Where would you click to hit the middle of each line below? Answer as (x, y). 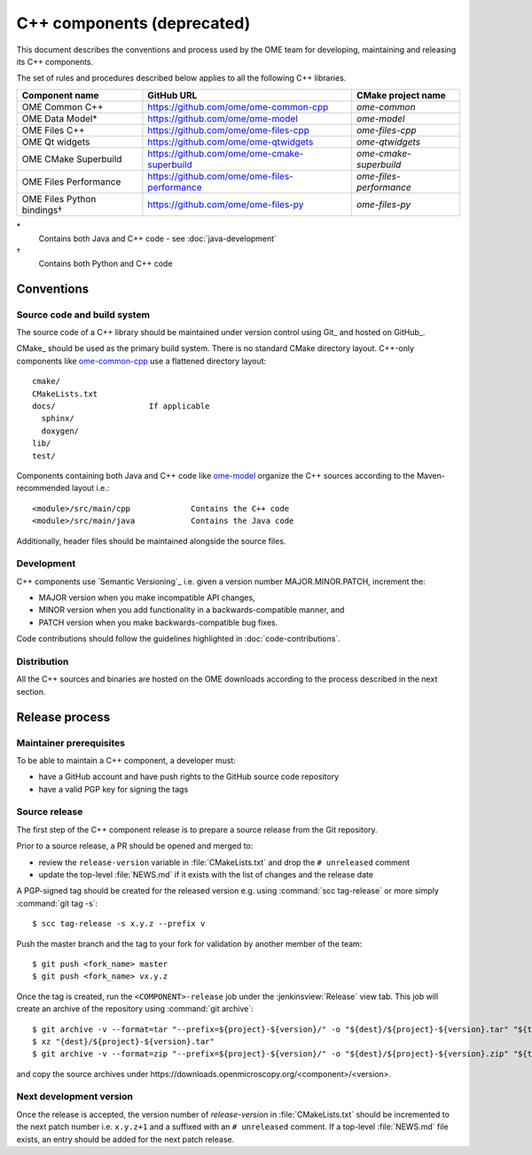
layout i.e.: (90, 488)
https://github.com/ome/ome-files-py (226, 204)
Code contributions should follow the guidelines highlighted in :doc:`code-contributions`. (178, 639)
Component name (60, 95)
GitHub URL (172, 95)
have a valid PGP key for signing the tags (113, 789)
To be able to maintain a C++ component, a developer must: (126, 760)
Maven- (431, 475)
